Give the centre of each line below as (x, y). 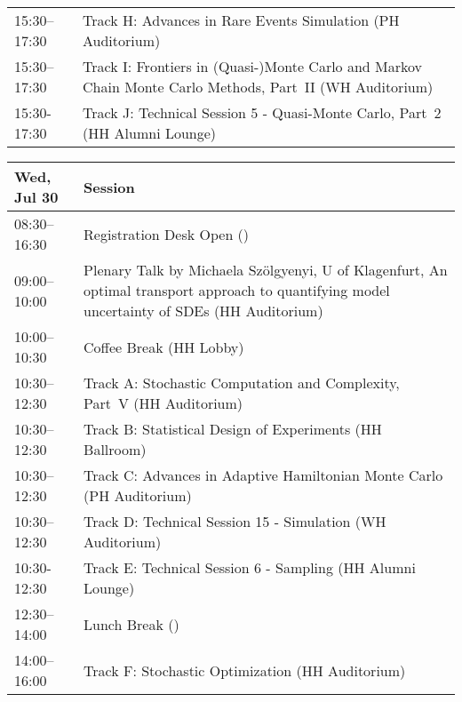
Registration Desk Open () (167, 234)
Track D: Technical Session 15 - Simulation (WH (235, 521)
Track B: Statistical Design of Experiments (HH (233, 429)
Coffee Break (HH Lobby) (164, 347)
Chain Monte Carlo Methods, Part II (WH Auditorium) (258, 87)
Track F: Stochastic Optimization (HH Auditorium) (245, 670)
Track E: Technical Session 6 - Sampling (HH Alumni (250, 567)
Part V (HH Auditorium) (163, 403)
